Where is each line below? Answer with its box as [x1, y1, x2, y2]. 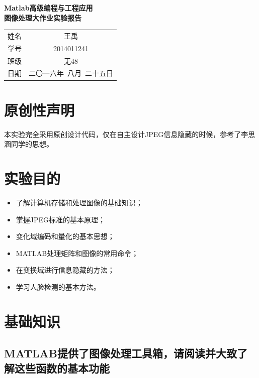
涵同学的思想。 [4, 139, 53, 149]
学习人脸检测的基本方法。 [16, 281, 101, 292]
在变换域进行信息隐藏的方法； [16, 265, 115, 275]
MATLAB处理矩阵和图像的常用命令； [16, 247, 139, 258]
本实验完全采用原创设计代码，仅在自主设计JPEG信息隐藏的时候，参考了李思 [4, 129, 255, 139]
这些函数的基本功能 [14, 360, 110, 375]
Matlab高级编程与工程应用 [4, 3, 93, 13]
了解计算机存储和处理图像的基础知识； [16, 197, 143, 207]
